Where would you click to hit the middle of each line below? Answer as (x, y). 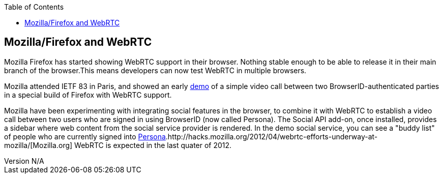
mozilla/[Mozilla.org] (38, 145)
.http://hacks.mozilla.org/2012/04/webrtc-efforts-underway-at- (272, 136)
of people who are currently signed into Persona (85, 136)
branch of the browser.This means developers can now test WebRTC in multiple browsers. (155, 70)
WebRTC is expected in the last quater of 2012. (153, 145)
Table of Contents (34, 7)
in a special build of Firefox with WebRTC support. (88, 95)
